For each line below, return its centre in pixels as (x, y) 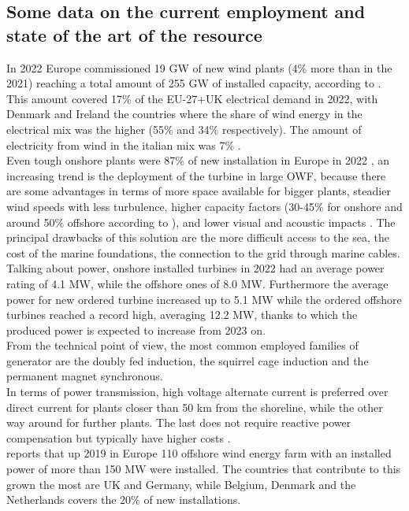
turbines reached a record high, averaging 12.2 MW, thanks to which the (182, 315)
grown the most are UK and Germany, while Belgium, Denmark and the (181, 484)
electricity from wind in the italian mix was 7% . (124, 144)
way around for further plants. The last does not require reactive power (179, 422)
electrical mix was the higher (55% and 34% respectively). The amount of (184, 129)
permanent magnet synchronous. (85, 376)
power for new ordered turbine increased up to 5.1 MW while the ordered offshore (204, 299)
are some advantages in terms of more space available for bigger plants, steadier (199, 191)
